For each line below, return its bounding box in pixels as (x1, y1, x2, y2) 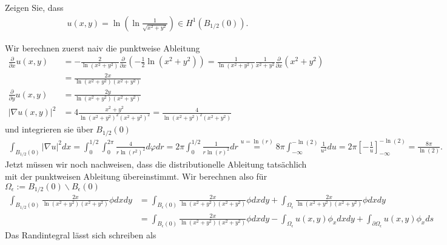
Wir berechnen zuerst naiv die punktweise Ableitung (5, 41, 200, 54)
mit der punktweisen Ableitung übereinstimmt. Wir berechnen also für (5, 170, 267, 182)
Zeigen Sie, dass (5, 1, 64, 13)
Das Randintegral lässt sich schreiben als (5, 229, 156, 241)
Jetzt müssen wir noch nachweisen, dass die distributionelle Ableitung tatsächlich (5, 158, 307, 171)
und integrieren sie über (5, 123, 93, 136)
